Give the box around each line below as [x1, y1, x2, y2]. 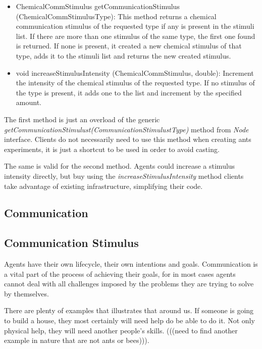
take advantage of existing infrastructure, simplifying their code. [4, 180, 203, 191]
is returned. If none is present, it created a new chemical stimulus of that [16, 40, 242, 51]
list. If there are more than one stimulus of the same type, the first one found [16, 30, 255, 41]
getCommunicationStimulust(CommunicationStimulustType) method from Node [4, 124, 249, 134]
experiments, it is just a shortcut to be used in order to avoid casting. [4, 143, 220, 154]
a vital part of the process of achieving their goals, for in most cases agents [4, 268, 236, 279]
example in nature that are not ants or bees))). [4, 335, 149, 345]
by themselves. [4, 288, 49, 298]
